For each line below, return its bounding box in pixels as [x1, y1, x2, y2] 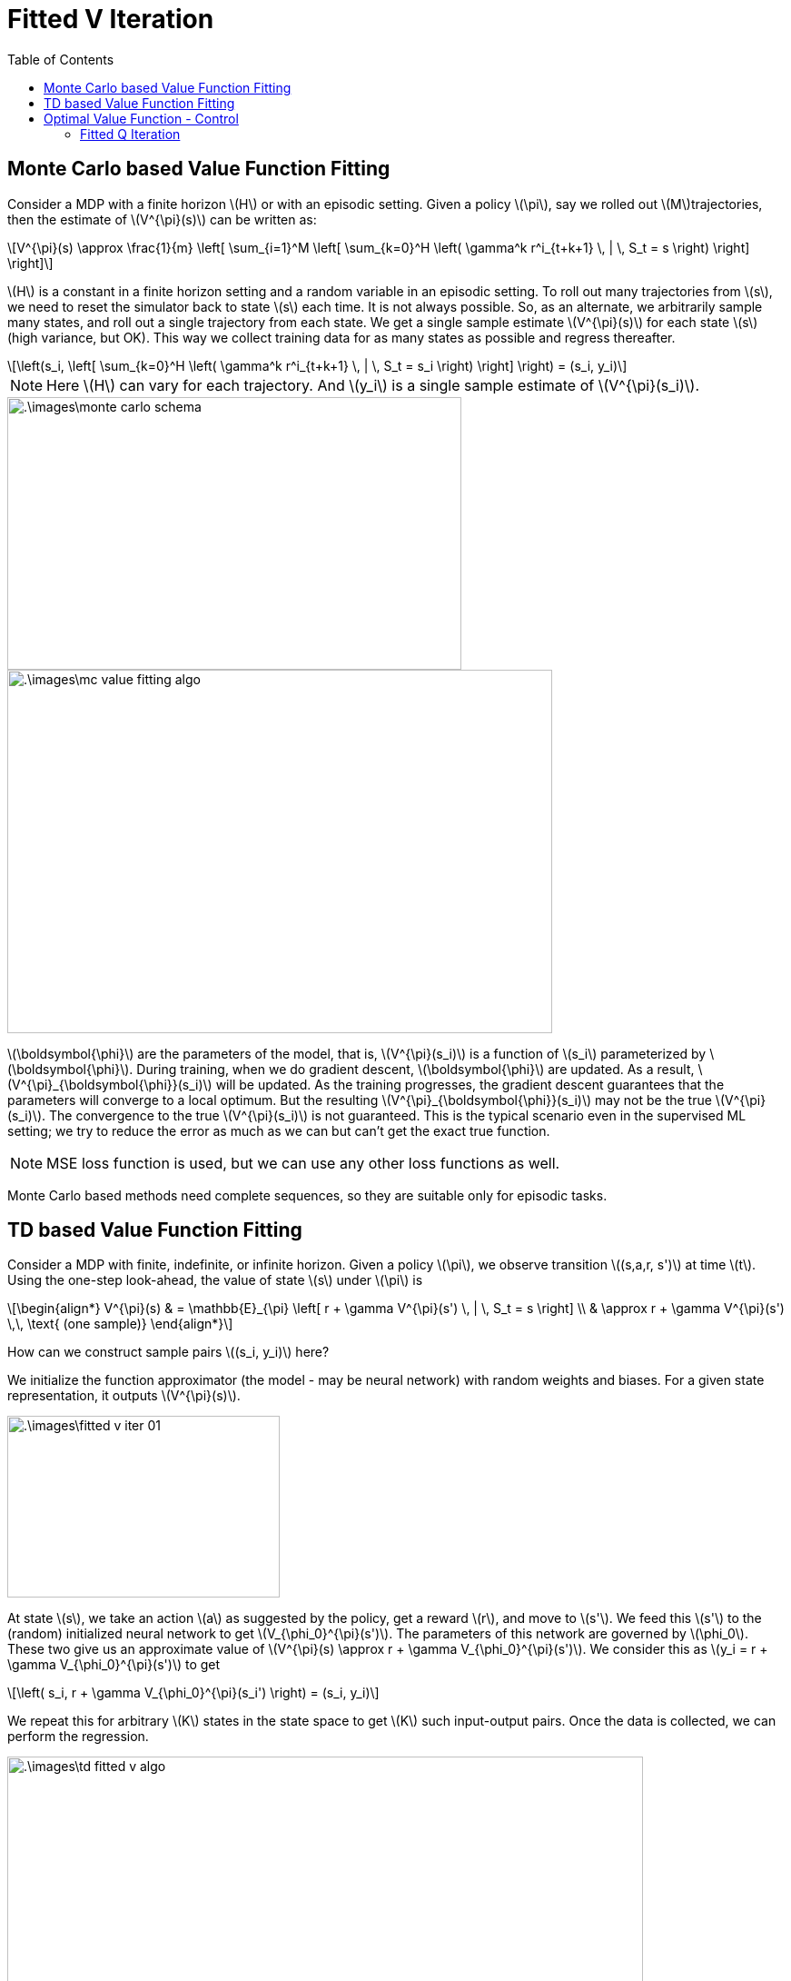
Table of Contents [7, 51, 114, 67]
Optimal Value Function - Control [44, 110, 239, 126]
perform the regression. [7, 1728, 149, 1745]
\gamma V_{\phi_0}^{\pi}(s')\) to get [7, 1657, 221, 1673]
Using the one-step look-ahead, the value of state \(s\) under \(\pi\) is [7, 1272, 423, 1289]
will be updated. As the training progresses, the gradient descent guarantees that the [215, 1076, 725, 1092]
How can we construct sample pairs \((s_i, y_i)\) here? [7, 1344, 330, 1360]
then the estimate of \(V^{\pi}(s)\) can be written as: [7, 211, 317, 227]
